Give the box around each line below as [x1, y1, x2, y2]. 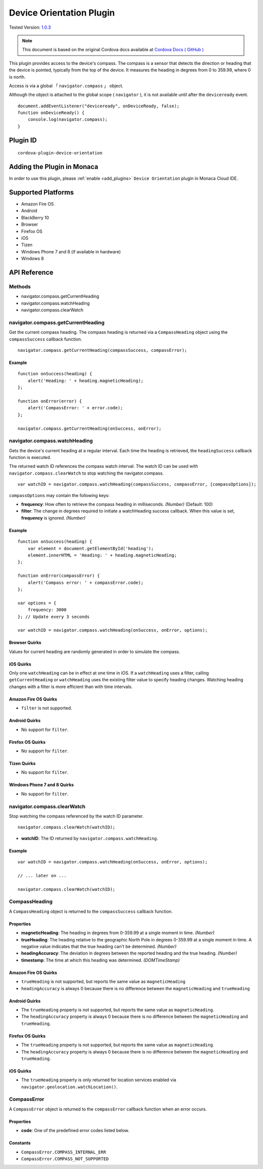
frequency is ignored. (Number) [21, 515, 86, 521]
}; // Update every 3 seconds [18, 614, 90, 619]
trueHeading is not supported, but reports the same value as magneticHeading [21, 978, 186, 984]
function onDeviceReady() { [18, 110, 85, 115]
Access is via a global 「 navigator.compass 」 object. [9, 83, 124, 89]
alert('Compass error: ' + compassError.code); [27, 580, 144, 585]
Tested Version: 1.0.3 [9, 24, 51, 30]
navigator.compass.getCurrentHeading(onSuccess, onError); [18, 425, 162, 431]
